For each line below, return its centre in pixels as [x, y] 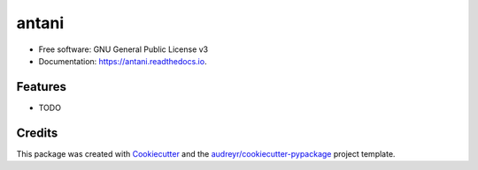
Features [41, 87]
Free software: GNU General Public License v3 [123, 49]
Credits [37, 133]
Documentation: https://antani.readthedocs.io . [123, 61]
